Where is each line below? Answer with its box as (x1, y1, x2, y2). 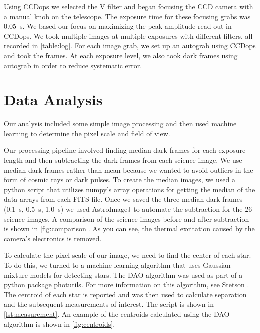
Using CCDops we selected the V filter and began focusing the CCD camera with (4, 1, 253, 11)
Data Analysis (4, 89, 103, 110)
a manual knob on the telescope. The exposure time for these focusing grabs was (4, 11, 251, 21)
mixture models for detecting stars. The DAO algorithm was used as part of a (4, 269, 243, 280)
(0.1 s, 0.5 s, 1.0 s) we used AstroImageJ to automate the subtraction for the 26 (4, 204, 252, 214)
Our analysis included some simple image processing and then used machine (4, 118, 237, 129)
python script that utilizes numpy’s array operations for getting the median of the (4, 184, 255, 194)
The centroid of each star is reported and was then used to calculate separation (4, 289, 247, 299)
